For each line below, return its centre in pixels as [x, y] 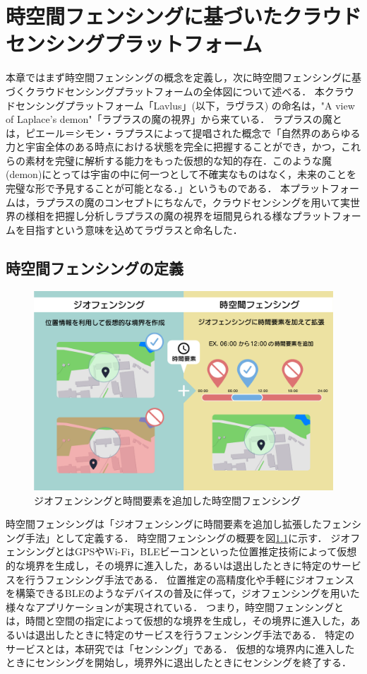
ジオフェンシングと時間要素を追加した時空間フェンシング [167, 500]
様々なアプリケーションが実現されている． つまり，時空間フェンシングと [175, 607]
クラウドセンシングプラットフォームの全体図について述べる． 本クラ [185, 91]
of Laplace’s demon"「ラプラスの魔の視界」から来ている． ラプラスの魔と [174, 119]
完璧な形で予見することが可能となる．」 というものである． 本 [148, 188]
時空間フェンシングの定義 [95, 267]
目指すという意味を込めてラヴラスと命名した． [134, 229]
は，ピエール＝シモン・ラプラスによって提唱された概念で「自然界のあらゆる [183, 132]
